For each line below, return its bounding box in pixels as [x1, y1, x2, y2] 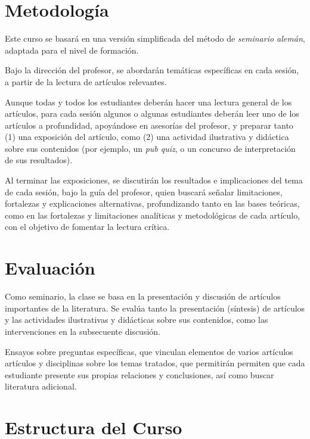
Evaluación [5, 256, 95, 280]
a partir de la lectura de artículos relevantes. [5, 75, 167, 88]
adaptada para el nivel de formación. [5, 43, 139, 56]
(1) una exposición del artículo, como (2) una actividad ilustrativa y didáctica [5, 130, 289, 143]
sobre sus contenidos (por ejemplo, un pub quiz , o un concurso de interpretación [5, 142, 296, 154]
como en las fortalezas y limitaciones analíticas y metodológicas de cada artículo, [5, 208, 300, 221]
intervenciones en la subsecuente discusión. [5, 325, 160, 337]
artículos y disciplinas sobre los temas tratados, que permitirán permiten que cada [5, 357, 305, 369]
